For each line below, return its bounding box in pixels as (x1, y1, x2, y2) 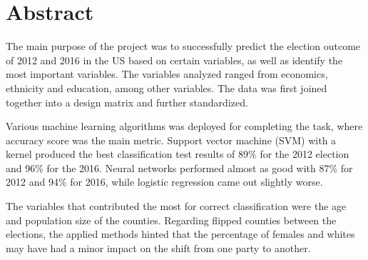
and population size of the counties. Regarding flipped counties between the (6, 212, 337, 227)
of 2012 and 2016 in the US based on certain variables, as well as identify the (6, 52, 343, 67)
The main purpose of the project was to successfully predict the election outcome (6, 39, 361, 54)
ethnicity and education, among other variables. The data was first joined (6, 80, 327, 95)
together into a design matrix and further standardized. (6, 94, 248, 109)
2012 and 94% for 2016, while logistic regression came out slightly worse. (6, 174, 323, 189)
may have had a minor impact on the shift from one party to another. (6, 240, 311, 255)
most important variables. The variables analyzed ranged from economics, (6, 66, 328, 81)
